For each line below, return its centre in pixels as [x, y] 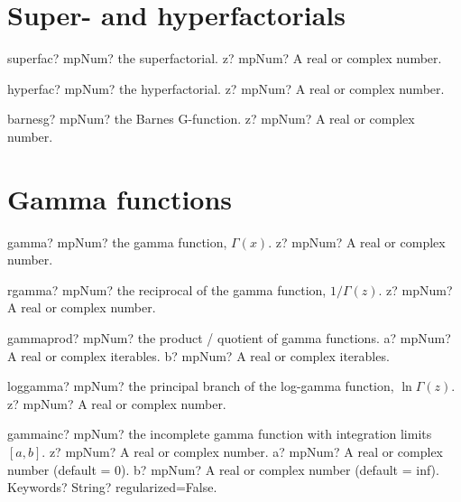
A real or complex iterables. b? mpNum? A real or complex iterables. [198, 355]
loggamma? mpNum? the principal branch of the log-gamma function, [201, 386]
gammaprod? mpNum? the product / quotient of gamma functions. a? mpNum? [229, 338]
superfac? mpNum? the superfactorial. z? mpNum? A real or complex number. [225, 58]
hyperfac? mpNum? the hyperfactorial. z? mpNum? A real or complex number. [226, 88]
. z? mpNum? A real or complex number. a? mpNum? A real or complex [242, 451]
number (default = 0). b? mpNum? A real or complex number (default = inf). [223, 469]
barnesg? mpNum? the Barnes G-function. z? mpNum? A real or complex [211, 119]
